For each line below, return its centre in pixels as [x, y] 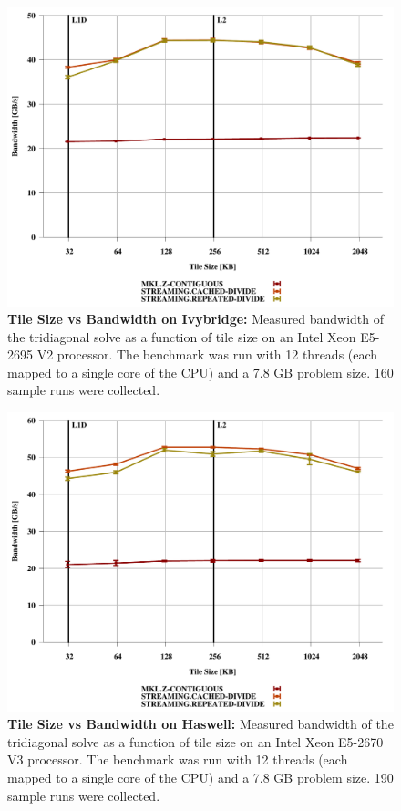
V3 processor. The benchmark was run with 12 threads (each [178, 759]
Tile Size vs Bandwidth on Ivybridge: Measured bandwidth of [196, 319]
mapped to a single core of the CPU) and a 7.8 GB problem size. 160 [200, 372]
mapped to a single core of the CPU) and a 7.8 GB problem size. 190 [200, 777]
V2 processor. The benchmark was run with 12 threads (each [207, 354]
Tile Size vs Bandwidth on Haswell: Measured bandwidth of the [200, 724]
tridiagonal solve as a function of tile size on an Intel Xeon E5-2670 [195, 741]
